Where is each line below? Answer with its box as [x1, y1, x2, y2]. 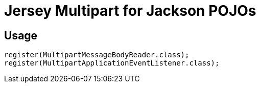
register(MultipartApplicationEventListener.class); [4, 59, 220, 68]
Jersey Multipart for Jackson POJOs [4, 2, 256, 19]
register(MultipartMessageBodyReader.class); [4, 51, 190, 59]
